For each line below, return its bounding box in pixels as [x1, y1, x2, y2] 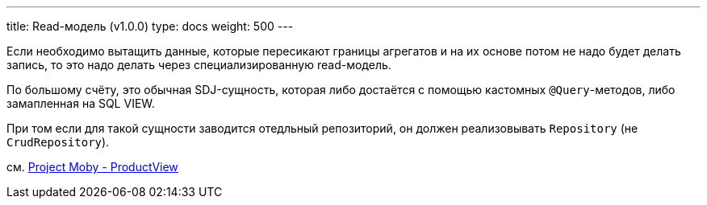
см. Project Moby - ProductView [6, 160, 178, 174]
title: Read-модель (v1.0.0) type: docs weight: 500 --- [6, 19, 294, 33]
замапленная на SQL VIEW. [6, 96, 155, 110]
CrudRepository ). [6, 135, 110, 149]
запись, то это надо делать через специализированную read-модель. [6, 58, 391, 72]
